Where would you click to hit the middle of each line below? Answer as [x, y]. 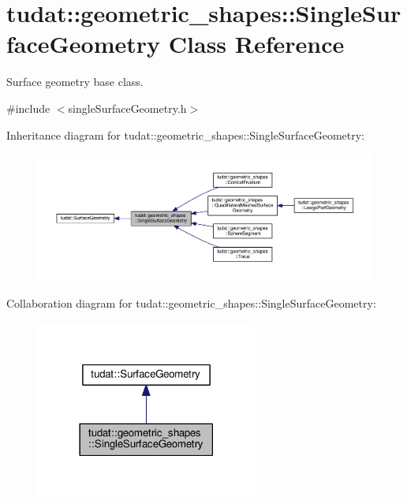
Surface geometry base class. [75, 82]
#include [28, 108]
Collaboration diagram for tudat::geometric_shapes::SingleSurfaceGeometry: [191, 302]
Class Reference [256, 44]
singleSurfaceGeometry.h [127, 108]
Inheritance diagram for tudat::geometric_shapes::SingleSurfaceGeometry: [185, 134]
